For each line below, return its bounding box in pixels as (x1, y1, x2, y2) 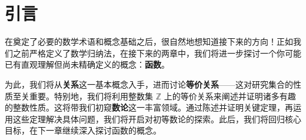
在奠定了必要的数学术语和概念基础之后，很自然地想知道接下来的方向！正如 (5, 35, 293, 48)
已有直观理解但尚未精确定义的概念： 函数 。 (5, 58, 169, 71)
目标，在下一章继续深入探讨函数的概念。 (5, 124, 161, 136)
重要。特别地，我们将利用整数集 (29, 89, 153, 102)
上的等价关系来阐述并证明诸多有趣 (164, 89, 296, 102)
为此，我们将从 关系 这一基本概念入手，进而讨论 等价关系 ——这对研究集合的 (5, 78, 293, 90)
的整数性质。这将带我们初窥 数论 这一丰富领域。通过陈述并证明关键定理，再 (5, 101, 293, 114)
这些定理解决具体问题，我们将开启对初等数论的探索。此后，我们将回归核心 (12, 112, 301, 125)
